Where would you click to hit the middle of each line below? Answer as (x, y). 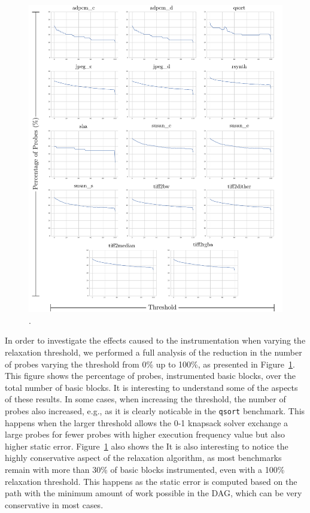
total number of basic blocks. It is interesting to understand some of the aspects (151, 387)
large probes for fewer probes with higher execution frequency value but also (145, 434)
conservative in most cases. (54, 504)
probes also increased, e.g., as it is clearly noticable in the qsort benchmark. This (155, 410)
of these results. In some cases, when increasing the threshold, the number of (145, 399)
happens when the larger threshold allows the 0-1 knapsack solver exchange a (147, 422)
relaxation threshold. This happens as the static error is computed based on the (151, 481)
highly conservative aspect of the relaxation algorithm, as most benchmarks (143, 458)
